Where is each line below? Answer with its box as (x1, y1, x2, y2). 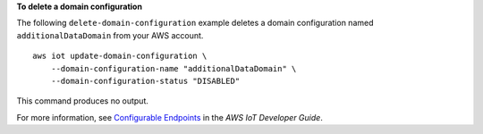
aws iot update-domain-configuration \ (32, 51, 208, 62)
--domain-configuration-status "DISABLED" (50, 76, 241, 86)
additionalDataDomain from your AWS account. (16, 29, 204, 40)
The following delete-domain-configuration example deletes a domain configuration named (16, 18, 374, 29)
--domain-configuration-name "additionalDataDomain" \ (50, 63, 297, 73)
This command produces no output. (16, 96, 149, 106)
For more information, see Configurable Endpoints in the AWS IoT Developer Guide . (16, 112, 324, 122)
